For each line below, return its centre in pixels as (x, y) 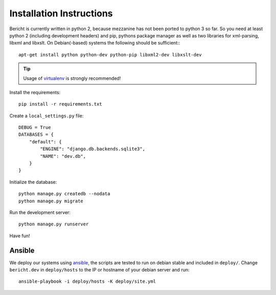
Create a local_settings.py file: (47, 116)
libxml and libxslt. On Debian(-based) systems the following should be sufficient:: (95, 43)
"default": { (45, 142)
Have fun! (20, 236)
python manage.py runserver (54, 224)
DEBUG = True (35, 128)
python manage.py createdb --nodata (64, 194)
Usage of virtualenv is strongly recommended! (72, 78)
